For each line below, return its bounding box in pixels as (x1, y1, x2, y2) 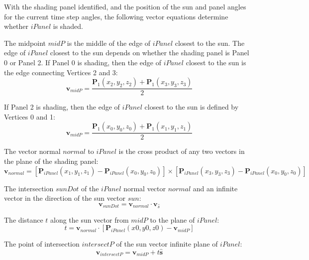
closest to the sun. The (175, 37, 245, 48)
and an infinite (193, 183, 238, 193)
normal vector (123, 183, 166, 193)
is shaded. (53, 21, 83, 31)
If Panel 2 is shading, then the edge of (4, 102, 120, 112)
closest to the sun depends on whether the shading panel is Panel (50, 47, 249, 58)
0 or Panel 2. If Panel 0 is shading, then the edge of (4, 57, 161, 67)
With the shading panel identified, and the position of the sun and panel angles (4, 1, 246, 11)
